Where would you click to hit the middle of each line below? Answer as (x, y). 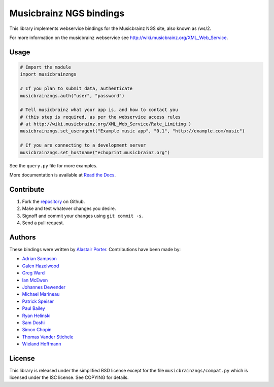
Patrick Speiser (38, 301)
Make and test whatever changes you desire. (69, 208)
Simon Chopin (37, 330)
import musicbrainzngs (48, 74)
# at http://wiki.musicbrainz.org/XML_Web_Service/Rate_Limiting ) (106, 124)
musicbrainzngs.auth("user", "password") (72, 96)
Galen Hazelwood (41, 266)
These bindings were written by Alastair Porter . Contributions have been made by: (95, 249)
